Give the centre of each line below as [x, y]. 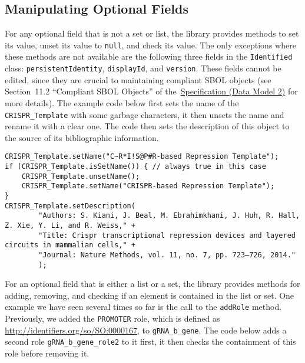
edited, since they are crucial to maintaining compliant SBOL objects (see [138, 79]
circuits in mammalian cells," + [70, 245]
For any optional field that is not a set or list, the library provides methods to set [152, 33]
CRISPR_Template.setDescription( [70, 206]
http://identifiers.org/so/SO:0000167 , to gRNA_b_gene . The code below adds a [146, 330]
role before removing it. [47, 353]
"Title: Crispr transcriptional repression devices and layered [167, 235]
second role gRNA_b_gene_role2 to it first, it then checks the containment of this [150, 341]
